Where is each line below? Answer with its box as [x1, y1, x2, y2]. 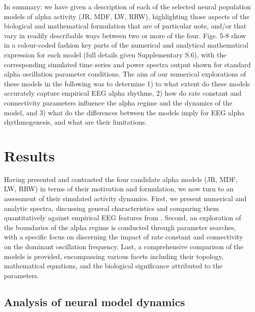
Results [4, 145, 55, 165]
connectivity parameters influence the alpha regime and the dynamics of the [4, 97, 232, 107]
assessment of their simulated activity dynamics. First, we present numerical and [4, 193, 247, 204]
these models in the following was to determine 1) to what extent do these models [4, 78, 250, 88]
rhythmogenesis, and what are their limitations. [4, 117, 147, 127]
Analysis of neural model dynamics [4, 294, 185, 309]
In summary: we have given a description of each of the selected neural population [4, 1, 251, 11]
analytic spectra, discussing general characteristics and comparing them [4, 203, 219, 213]
